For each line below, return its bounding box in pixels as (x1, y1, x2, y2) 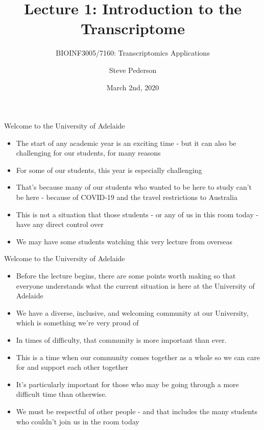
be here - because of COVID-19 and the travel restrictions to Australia (16, 192, 237, 203)
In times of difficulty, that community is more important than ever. (16, 335, 227, 345)
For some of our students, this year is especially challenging (16, 164, 202, 175)
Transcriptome (81, 18, 185, 39)
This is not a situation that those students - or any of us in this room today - (16, 209, 259, 219)
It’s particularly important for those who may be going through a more (16, 378, 239, 389)
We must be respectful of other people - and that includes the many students (16, 406, 257, 416)
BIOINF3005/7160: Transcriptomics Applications (56, 47, 210, 58)
